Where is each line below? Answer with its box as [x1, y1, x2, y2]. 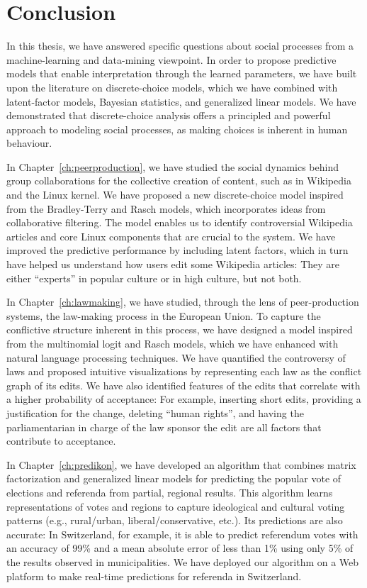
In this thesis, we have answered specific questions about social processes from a [6, 38, 354, 53]
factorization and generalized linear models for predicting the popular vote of [6, 471, 341, 486]
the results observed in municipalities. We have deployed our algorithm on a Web [6, 554, 359, 569]
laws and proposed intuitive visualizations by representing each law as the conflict [6, 364, 362, 379]
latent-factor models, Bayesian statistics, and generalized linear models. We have [6, 94, 356, 109]
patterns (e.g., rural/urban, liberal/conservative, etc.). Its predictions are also [6, 513, 343, 528]
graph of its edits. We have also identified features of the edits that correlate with [6, 377, 361, 392]
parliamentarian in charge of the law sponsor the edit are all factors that [6, 419, 322, 434]
